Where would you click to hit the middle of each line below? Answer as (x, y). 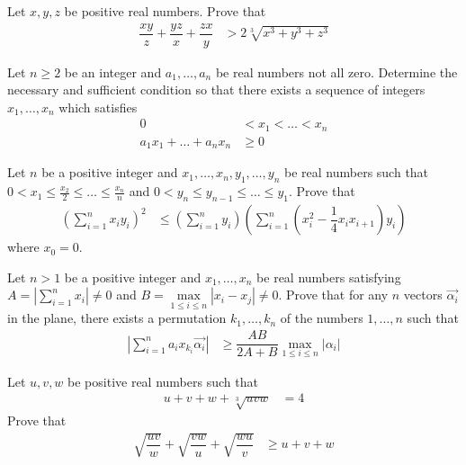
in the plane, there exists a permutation (117, 318)
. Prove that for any (333, 295)
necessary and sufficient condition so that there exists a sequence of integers (216, 89)
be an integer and (113, 72)
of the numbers (322, 318)
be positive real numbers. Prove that (165, 11)
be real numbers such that (356, 172)
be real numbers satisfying (329, 277)
